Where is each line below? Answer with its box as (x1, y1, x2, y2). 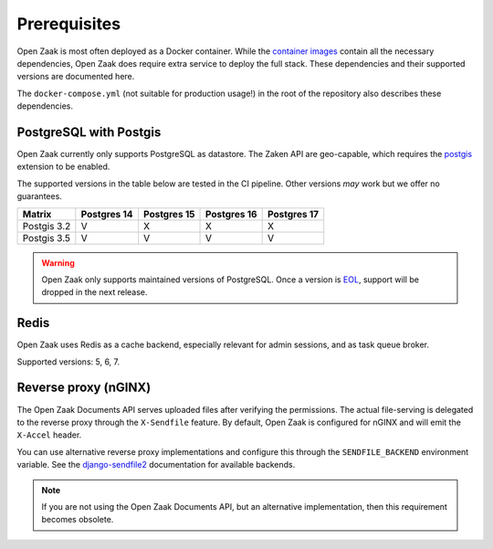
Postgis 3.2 (22, 219, 71, 232)
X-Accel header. (16, 429, 82, 440)
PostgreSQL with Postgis (16, 124, 162, 140)
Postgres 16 (205, 207, 257, 220)
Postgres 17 (267, 207, 320, 220)
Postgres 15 (142, 207, 195, 220)
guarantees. (16, 191, 63, 202)
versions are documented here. (16, 71, 135, 82)
